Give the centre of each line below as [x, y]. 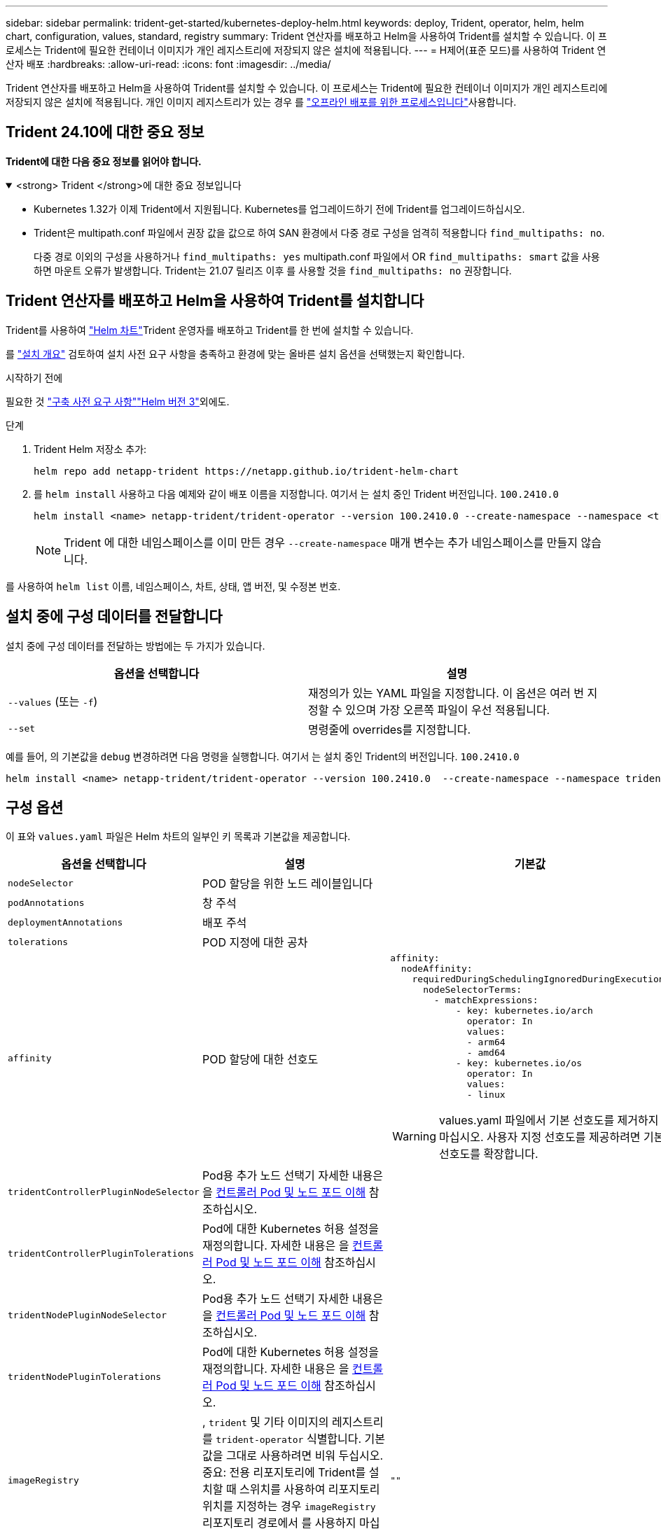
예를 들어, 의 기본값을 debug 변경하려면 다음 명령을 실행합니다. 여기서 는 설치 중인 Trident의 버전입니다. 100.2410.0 [263, 756]
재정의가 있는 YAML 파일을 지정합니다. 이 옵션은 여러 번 [446, 693]
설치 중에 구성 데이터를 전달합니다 [114, 617]
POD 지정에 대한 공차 [255, 943]
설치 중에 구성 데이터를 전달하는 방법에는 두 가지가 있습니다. [135, 645]
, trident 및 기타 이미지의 [265, 1422]
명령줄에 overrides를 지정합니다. [389, 729]
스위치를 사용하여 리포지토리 [310, 1489]
